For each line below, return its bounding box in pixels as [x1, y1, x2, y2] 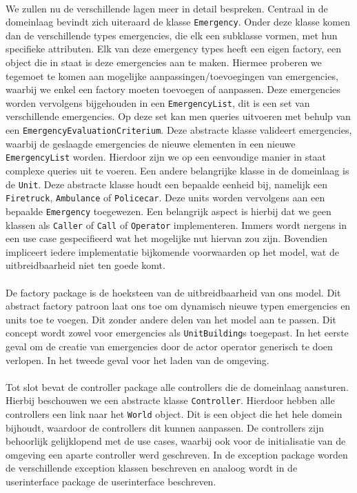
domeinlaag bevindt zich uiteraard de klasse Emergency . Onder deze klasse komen [6, 14, 351, 29]
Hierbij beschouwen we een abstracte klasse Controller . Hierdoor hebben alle [6, 393, 335, 408]
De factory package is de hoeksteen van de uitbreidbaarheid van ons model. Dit [6, 285, 341, 299]
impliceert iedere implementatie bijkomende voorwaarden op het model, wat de [6, 244, 339, 259]
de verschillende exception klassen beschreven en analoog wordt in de [6, 461, 298, 475]
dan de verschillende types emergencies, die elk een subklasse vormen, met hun [6, 28, 338, 42]
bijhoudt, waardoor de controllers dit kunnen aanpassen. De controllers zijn [6, 420, 325, 434]
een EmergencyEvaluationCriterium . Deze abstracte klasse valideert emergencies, [6, 123, 352, 137]
